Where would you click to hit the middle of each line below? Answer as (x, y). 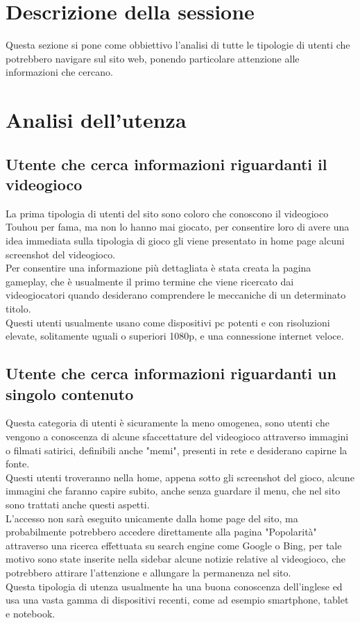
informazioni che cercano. (59, 72)
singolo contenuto (70, 393)
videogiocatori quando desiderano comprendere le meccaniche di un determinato (176, 295)
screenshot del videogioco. (61, 254)
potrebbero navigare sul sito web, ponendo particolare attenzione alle (153, 58)
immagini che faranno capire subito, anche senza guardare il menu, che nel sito (173, 491)
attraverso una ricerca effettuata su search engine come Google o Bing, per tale (174, 545)
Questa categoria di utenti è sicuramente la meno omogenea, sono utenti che (168, 423)
